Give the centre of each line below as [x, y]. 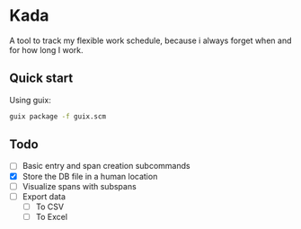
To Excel [52, 216]
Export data [44, 196]
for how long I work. [46, 49]
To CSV [50, 207]
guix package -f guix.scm [58, 116]
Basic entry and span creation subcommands [106, 166]
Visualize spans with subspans [79, 186]
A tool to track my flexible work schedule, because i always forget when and [150, 40]
